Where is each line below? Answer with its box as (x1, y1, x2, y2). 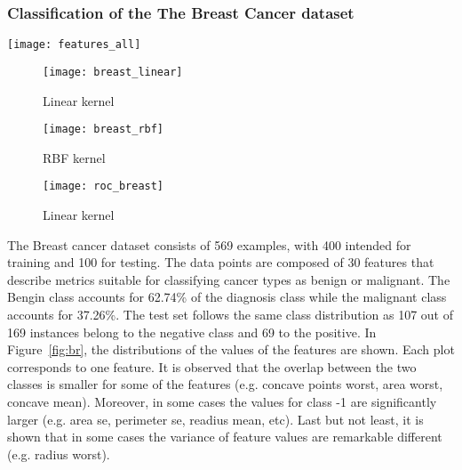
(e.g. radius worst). (7, 444, 110, 463)
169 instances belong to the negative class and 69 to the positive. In (7, 322, 377, 341)
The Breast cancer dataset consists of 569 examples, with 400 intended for (7, 235, 411, 254)
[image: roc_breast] (43, 180, 164, 193)
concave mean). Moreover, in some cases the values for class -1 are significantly (7, 392, 437, 410)
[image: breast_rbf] (43, 123, 164, 136)
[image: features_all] (7, 38, 141, 52)
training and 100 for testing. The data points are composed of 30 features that (7, 253, 434, 271)
